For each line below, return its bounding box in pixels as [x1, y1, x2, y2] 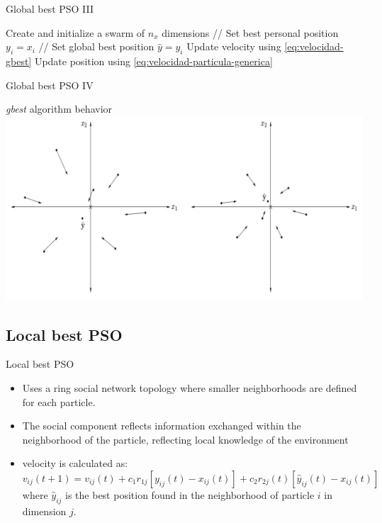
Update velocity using [186, 39, 281, 54]
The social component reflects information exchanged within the [22, 418, 301, 433]
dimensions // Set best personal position [162, 25, 339, 40]
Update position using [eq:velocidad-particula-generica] [34, 53, 273, 68]
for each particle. [22, 394, 96, 409]
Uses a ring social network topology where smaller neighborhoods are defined [22, 381, 357, 395]
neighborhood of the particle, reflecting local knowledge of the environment [22, 432, 349, 446]
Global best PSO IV [6, 77, 94, 92]
